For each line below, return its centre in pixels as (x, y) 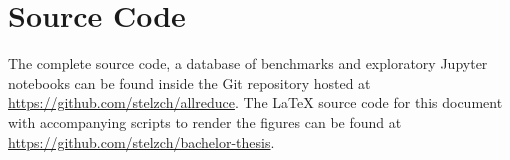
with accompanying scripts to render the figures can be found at (205, 121)
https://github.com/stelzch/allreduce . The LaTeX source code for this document (255, 102)
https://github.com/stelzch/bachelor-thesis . (141, 141)
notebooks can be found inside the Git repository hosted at (189, 82)
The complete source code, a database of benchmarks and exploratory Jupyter (248, 63)
